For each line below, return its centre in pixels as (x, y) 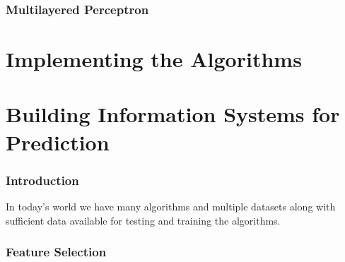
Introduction (42, 180)
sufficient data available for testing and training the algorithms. (143, 220)
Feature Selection (56, 252)
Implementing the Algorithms (154, 59)
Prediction (58, 142)
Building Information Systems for (173, 114)
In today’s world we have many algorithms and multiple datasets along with (171, 206)
